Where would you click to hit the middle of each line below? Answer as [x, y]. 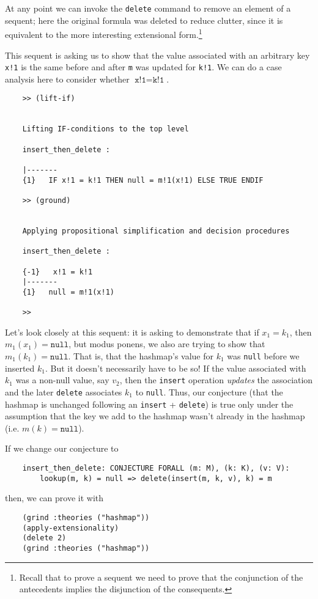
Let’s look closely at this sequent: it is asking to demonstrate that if [132, 332]
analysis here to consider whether [67, 79]
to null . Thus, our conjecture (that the [209, 391]
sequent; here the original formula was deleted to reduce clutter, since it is [144, 20]
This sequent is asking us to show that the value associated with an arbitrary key [157, 55]
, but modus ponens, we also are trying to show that [167, 344]
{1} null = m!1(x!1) [68, 292]
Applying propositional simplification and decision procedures [156, 231]
